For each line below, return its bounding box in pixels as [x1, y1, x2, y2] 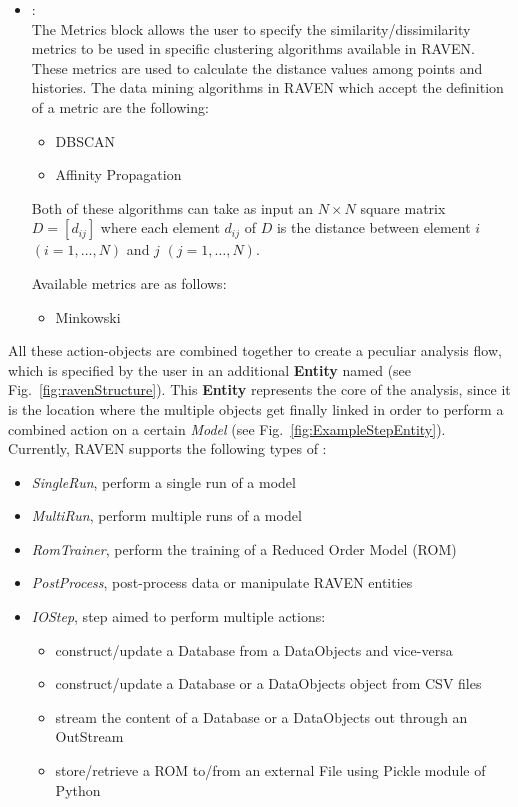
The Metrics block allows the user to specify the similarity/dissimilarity [31, 18, 471, 39]
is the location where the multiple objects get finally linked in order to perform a [8, 398, 504, 419]
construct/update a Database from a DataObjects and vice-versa [55, 639, 453, 660]
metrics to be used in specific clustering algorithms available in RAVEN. [31, 38, 475, 59]
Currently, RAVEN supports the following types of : [8, 438, 327, 459]
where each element [100, 217, 220, 238]
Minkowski [55, 306, 121, 327]
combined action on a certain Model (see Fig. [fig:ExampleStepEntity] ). [8, 418, 446, 439]
